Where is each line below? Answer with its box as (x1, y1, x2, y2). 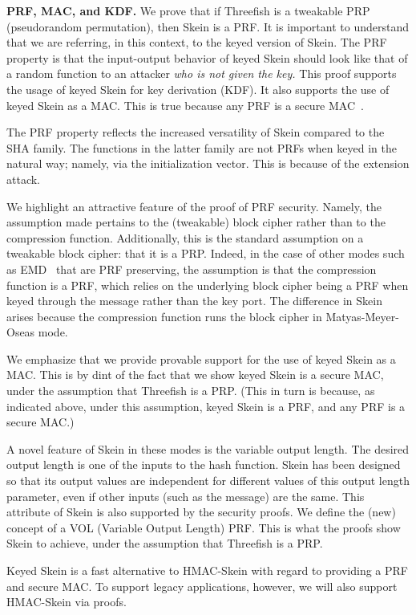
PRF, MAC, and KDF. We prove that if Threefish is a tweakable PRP (6, 2, 370, 18)
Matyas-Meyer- (325, 307, 399, 324)
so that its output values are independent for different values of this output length (6, 472, 410, 489)
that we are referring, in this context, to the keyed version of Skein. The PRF (6, 34, 387, 51)
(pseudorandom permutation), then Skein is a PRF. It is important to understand (6, 18, 409, 35)
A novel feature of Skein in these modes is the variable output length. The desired (6, 440, 410, 457)
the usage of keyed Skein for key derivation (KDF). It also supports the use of (6, 80, 390, 97)
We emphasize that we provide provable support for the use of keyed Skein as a (6, 350, 396, 367)
